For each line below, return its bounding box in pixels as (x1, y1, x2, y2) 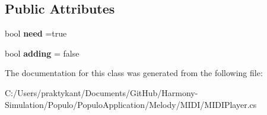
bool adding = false (5, 47, 80, 59)
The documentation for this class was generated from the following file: (5, 67, 263, 79)
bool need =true (5, 27, 67, 40)
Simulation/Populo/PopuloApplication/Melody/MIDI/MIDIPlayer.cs (5, 98, 257, 110)
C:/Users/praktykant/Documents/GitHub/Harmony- (5, 86, 198, 98)
